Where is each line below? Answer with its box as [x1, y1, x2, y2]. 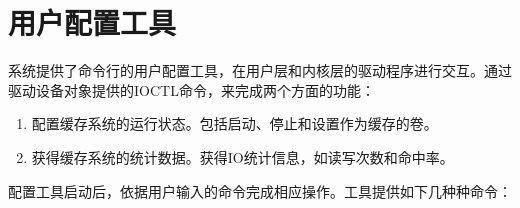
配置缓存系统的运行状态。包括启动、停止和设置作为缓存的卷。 [31, 113, 438, 134]
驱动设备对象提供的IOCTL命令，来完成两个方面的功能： [8, 79, 375, 100]
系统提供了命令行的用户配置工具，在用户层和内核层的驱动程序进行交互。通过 [8, 60, 512, 81]
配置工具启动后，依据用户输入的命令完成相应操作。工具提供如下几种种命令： [8, 180, 512, 201]
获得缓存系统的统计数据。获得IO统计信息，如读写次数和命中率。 [31, 146, 454, 167]
